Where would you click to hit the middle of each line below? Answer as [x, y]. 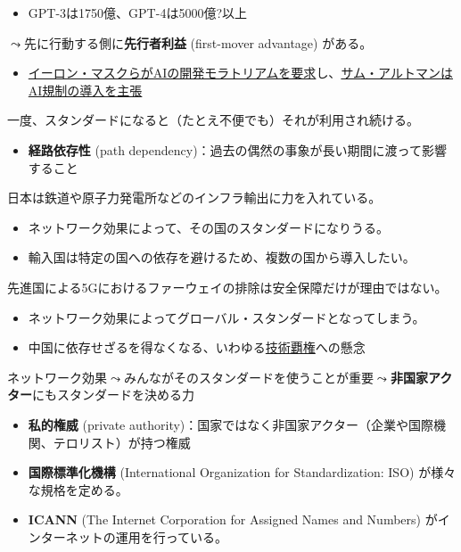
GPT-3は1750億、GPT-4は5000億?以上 [137, 12]
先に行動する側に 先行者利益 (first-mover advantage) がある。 [198, 42]
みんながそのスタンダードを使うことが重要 [248, 377]
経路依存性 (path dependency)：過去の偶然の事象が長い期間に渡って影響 [237, 149]
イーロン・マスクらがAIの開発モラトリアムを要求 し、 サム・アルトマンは [240, 73]
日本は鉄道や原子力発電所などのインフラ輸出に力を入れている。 [194, 198]
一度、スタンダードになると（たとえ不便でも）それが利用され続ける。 [213, 120]
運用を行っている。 [172, 536]
